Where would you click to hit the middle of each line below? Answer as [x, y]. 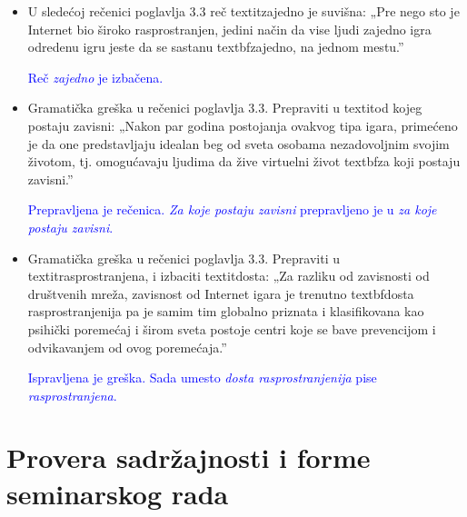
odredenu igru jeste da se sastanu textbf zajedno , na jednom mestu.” [216, 47]
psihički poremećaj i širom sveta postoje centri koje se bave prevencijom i [232, 328]
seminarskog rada [118, 493]
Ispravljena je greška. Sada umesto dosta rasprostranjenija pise [202, 378]
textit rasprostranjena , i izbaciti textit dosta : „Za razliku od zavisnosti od [229, 276]
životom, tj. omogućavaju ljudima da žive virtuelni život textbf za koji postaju [244, 161]
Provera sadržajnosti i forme [189, 457]
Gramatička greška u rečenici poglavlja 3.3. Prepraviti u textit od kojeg [225, 108]
